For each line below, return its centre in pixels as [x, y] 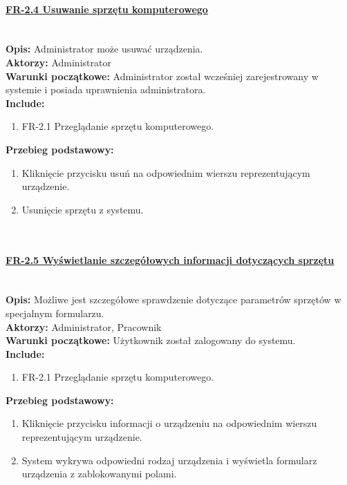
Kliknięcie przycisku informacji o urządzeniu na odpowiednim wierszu [169, 423]
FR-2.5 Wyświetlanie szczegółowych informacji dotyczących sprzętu [170, 259]
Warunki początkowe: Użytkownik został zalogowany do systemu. [151, 340]
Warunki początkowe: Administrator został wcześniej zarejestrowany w [162, 76]
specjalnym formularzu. [55, 313]
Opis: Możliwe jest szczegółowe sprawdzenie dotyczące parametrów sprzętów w [173, 299]
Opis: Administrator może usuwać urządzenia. [104, 49]
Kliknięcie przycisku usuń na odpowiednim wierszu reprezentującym [166, 172]
